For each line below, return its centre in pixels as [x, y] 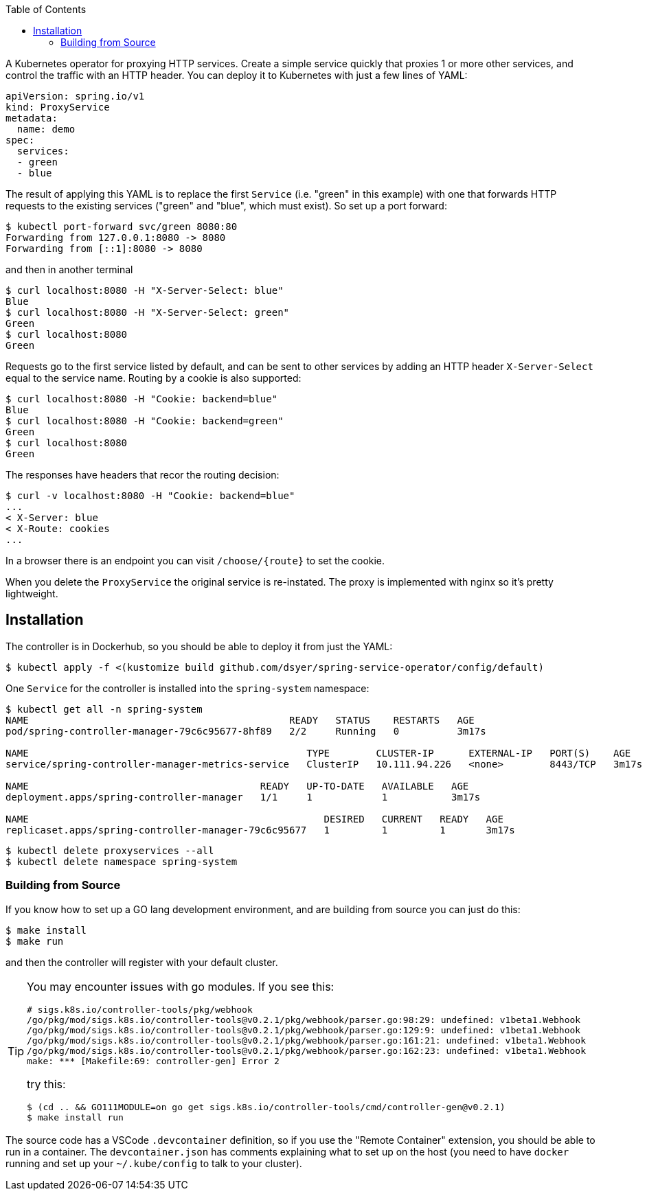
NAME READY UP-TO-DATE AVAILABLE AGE [237, 786]
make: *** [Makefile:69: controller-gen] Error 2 [153, 1061]
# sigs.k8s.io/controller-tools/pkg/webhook [140, 1009]
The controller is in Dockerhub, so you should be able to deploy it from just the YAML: [199, 646]
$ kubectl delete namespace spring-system [122, 861]
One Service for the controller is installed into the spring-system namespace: [188, 688]
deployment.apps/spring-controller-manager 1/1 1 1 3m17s [243, 797]
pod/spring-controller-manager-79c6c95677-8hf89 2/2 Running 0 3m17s [246, 731]
